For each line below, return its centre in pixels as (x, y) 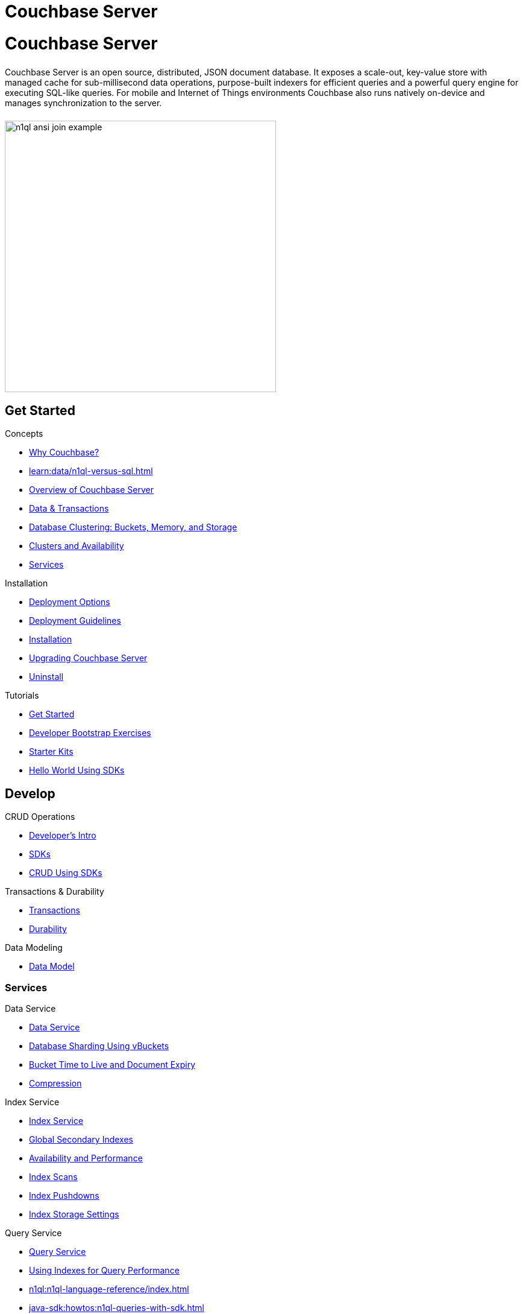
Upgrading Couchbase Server (88, 658)
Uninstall (46, 677)
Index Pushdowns (64, 1195)
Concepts (24, 434)
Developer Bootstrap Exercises (90, 733)
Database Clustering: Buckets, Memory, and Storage (133, 527)
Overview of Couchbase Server (91, 490)
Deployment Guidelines (75, 621)
